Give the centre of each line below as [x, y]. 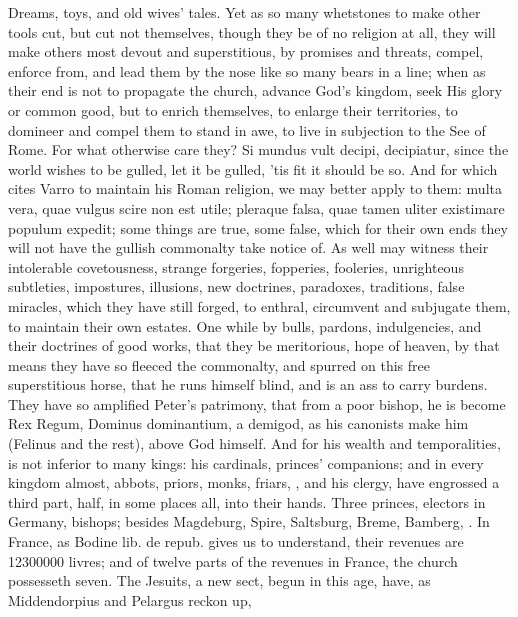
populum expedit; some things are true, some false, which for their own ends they [258, 227]
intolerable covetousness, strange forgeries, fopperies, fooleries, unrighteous [236, 266]
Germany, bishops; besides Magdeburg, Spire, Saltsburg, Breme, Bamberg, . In [249, 521]
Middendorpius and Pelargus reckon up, [130, 599]
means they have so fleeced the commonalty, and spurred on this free [219, 364]
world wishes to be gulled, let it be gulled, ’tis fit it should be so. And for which [253, 168]
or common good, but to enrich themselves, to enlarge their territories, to [233, 109]
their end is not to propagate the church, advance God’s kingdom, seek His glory [255, 90]
